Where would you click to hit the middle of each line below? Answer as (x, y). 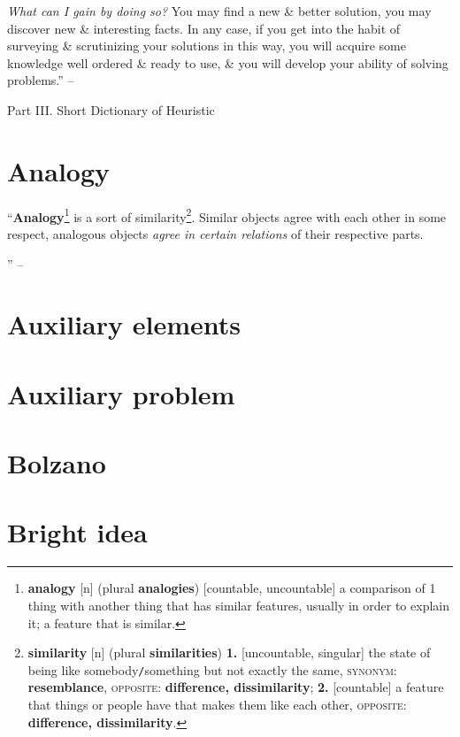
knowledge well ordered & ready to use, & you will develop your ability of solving (228, 62)
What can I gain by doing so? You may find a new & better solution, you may (219, 11)
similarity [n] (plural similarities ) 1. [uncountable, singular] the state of (229, 653)
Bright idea (77, 532)
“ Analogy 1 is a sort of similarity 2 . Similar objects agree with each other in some (227, 215)
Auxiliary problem (121, 393)
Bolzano (57, 463)
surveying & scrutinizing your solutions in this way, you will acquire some (207, 46)
